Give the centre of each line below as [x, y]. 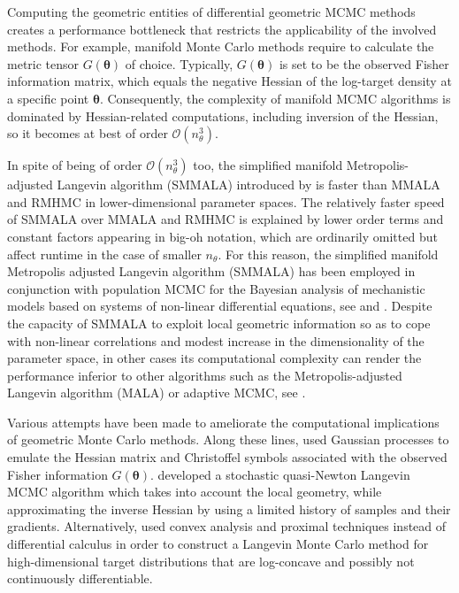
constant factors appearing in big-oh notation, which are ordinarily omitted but [222, 236]
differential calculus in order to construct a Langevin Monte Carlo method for [218, 544]
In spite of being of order [75, 165]
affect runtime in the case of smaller [104, 254]
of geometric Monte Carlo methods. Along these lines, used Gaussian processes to [228, 439]
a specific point [48, 98]
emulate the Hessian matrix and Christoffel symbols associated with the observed [227, 457]
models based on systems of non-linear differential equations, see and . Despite [220, 306]
